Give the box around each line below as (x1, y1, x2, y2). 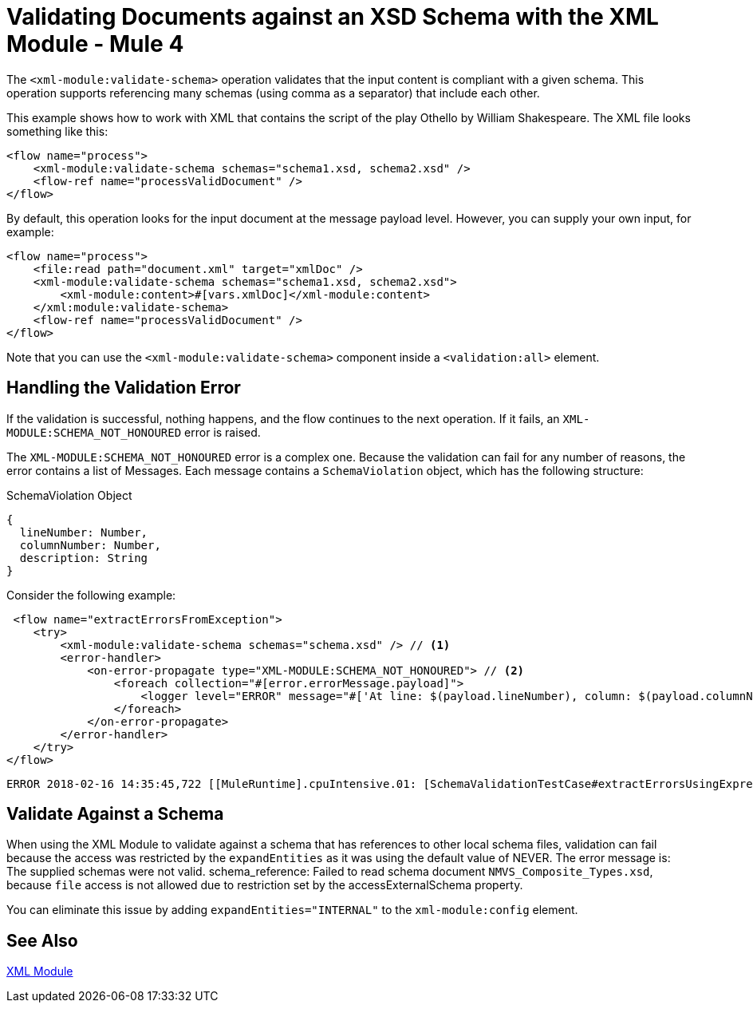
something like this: (6, 124, 108, 138)
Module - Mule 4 (6, 30, 184, 57)
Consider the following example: (6, 588, 176, 602)
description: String (19, 551, 148, 564)
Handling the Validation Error (6, 378, 241, 398)
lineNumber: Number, (19, 525, 148, 539)
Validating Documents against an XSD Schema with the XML (6, 3, 659, 30)
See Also (6, 930, 78, 951)
